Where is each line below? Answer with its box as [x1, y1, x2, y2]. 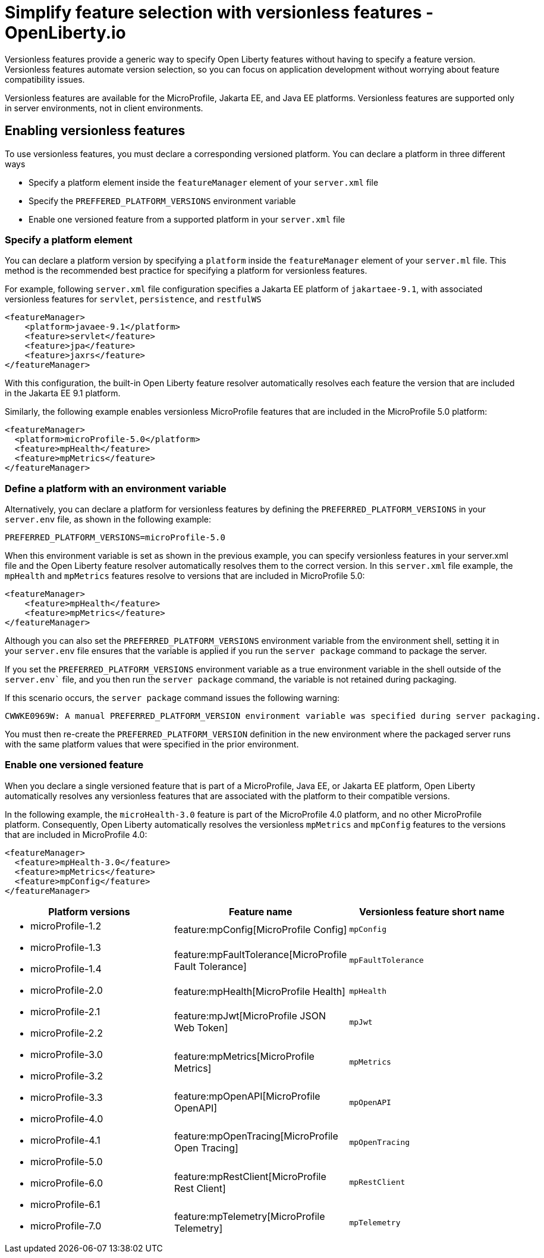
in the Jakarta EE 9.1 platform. [5, 388, 121, 399]
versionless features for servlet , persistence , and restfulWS [5, 294, 262, 305]
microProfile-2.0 [30, 984, 103, 996]
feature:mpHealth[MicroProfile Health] [174, 985, 345, 997]
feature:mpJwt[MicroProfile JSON [174, 1010, 326, 1022]
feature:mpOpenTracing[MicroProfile [174, 1130, 338, 1143]
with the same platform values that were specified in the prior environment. [5, 739, 299, 750]
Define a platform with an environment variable [5, 482, 227, 495]
